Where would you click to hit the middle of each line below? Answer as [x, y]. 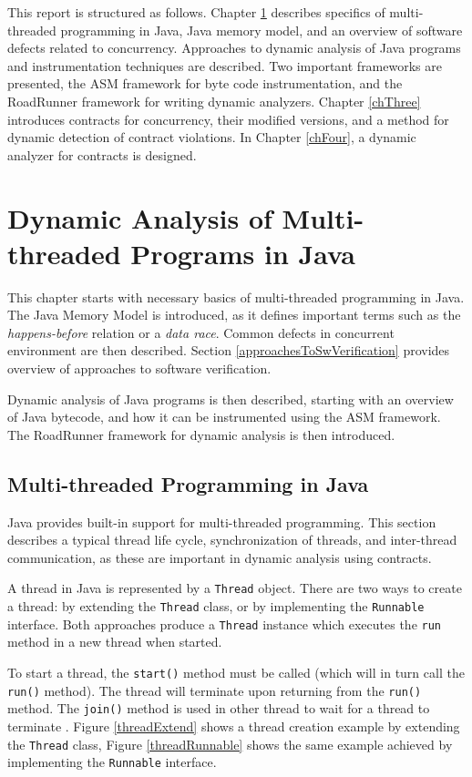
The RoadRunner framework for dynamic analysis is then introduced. [201, 434]
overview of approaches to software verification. [139, 368]
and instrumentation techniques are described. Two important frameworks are [225, 65]
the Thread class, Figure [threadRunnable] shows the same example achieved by [230, 744]
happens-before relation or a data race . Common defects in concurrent [201, 332]
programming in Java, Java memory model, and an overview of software [262, 30]
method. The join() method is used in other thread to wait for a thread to [219, 708]
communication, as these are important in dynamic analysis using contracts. [220, 557]
